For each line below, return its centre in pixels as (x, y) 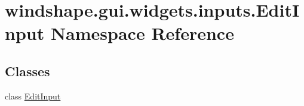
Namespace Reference (142, 33)
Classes (27, 71)
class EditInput (33, 96)
